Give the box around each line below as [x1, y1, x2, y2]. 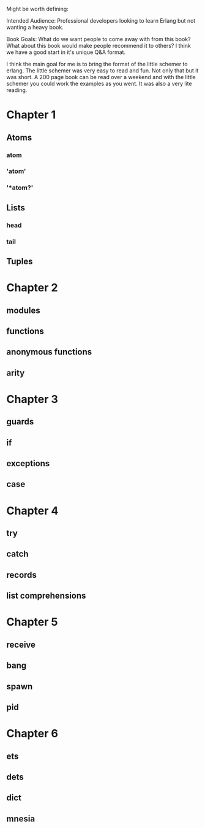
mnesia [6, 813, 35, 824]
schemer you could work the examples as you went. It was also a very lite [6, 80, 192, 87]
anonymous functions [6, 347, 92, 358]
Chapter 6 [6, 727, 58, 741]
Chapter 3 [6, 392, 58, 406]
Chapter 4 [6, 504, 59, 518]
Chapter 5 [6, 615, 58, 629]
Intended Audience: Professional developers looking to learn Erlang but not [6, 17, 196, 24]
